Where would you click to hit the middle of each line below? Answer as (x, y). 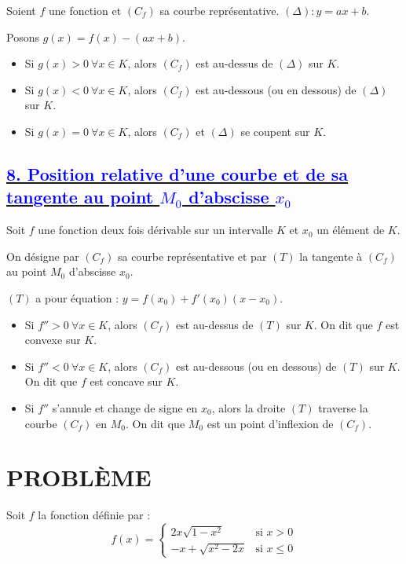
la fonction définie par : (94, 515)
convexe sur (53, 340)
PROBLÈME (79, 477)
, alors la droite (249, 407)
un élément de (351, 230)
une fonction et (85, 10)
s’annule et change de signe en (125, 407)
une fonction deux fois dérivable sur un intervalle (155, 230)
